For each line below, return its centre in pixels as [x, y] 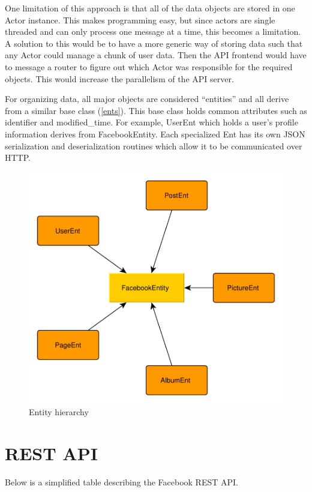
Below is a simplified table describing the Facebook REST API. [121, 481]
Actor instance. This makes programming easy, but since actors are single [140, 19]
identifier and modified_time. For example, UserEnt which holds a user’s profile [151, 122]
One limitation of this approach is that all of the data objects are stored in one [150, 8]
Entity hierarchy [59, 412]
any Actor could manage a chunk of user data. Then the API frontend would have [156, 55]
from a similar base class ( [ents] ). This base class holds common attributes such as [156, 110]
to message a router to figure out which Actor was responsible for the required [149, 66]
